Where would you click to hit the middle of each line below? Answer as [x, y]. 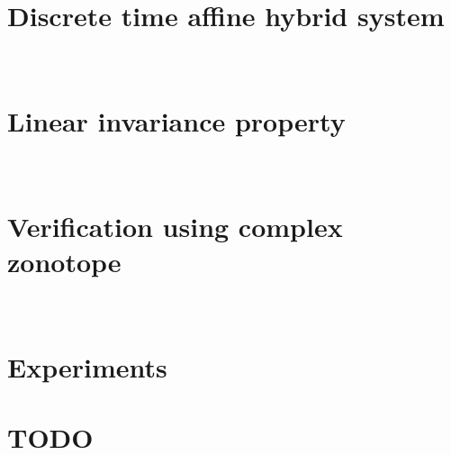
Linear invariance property [176, 120]
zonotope [64, 261]
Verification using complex [175, 226]
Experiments [87, 366]
